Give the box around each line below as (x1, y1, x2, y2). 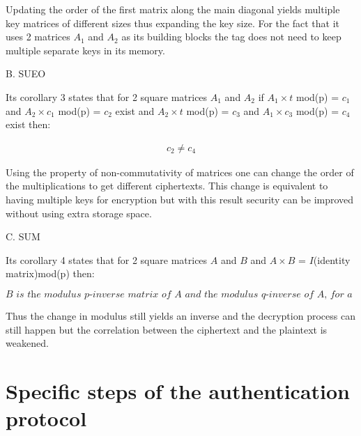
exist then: (6, 117, 51, 132)
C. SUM (6, 229, 40, 244)
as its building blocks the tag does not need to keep (121, 29, 341, 44)
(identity (313, 252, 351, 267)
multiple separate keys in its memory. (6, 42, 165, 57)
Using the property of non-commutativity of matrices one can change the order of (6, 164, 354, 179)
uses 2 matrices (6, 29, 70, 44)
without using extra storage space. (6, 205, 152, 220)
